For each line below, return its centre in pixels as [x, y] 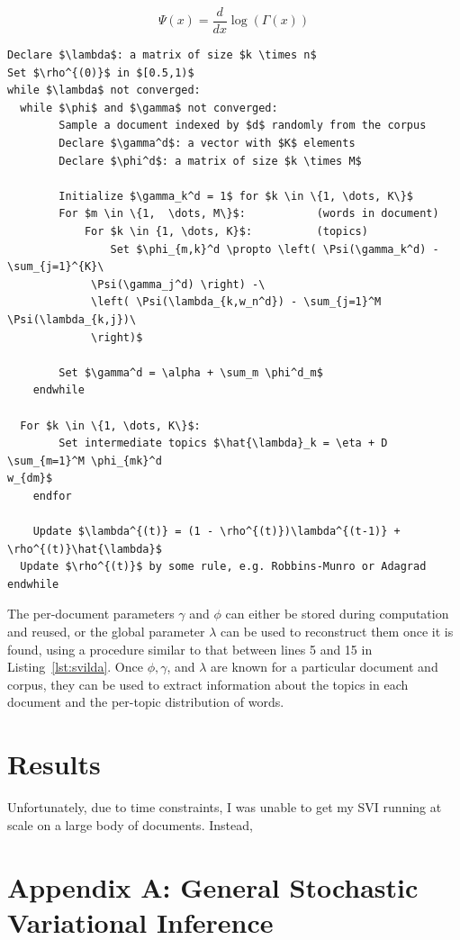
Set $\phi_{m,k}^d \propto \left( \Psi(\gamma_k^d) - [275, 249]
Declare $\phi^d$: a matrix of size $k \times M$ [210, 161]
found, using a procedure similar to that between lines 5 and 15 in [190, 649]
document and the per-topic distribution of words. [146, 702]
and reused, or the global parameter [106, 632]
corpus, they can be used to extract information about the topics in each [208, 684]
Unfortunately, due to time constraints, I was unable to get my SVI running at [225, 807]
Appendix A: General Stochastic [213, 886]
